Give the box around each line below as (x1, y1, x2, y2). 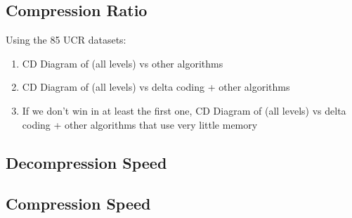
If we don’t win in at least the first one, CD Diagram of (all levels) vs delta (22, 103, 346, 117)
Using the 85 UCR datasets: (6, 32, 126, 47)
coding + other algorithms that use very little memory (22, 117, 258, 132)
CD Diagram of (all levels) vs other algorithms (22, 56, 223, 70)
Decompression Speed (6, 151, 167, 173)
